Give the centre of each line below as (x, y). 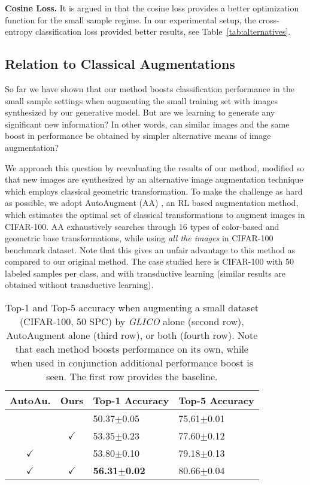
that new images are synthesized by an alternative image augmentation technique (154, 179)
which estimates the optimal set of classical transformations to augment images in (155, 214)
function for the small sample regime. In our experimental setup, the (130, 19)
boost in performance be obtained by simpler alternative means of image (138, 136)
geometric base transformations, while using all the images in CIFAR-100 (139, 238)
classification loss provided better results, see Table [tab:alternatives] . (163, 31)
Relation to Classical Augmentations (120, 64)
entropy (19, 31)
